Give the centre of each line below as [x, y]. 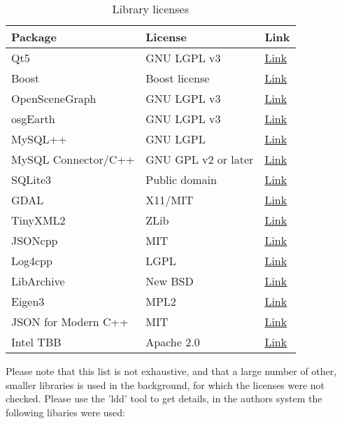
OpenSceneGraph [54, 98]
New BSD [170, 281]
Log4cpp [32, 261]
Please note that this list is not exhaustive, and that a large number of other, [171, 371]
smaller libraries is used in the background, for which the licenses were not [165, 384]
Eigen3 [28, 301]
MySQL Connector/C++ [73, 159]
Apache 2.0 [173, 342]
